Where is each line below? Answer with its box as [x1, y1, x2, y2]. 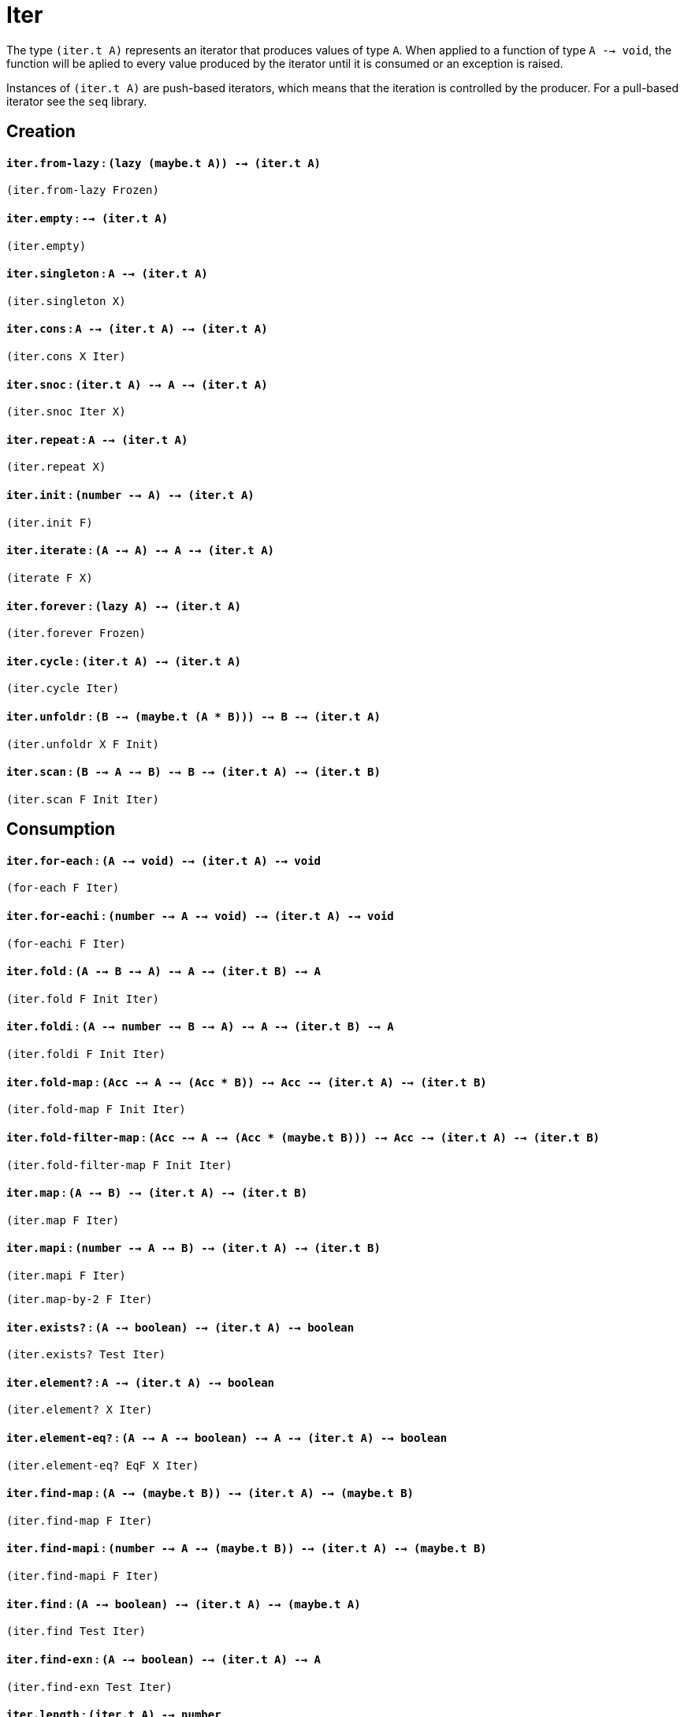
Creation [6, 121, 76, 142]
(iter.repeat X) [6, 460, 106, 474]
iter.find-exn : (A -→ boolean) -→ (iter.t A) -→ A [6, 1652, 322, 1666]
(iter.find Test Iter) [6, 1625, 147, 1638]
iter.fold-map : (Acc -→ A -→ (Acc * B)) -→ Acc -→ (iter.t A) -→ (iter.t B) [6, 1075, 487, 1089]
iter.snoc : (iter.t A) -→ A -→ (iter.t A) [6, 377, 268, 391]
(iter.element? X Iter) [6, 1403, 153, 1417]
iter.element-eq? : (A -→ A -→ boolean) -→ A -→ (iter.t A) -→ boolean [6, 1431, 448, 1445]
